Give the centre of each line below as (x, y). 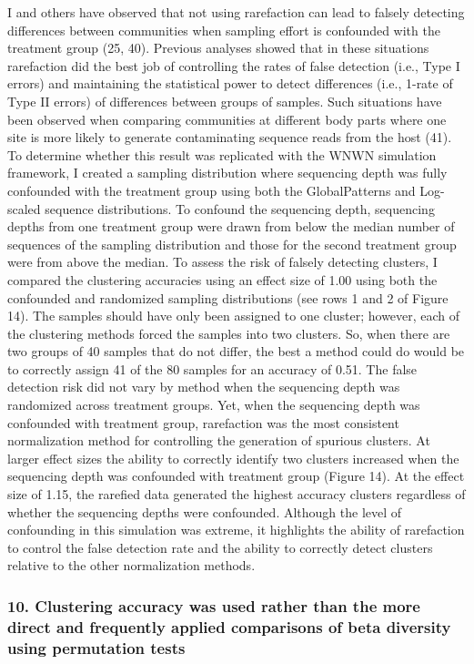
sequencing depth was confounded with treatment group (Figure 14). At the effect (236, 476)
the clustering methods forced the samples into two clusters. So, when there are (229, 333)
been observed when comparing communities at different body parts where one (227, 119)
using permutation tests (96, 647)
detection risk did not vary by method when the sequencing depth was (204, 387)
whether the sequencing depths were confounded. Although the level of (205, 511)
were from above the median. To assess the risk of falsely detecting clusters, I (222, 262)
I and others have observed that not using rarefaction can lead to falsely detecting (236, 12)
